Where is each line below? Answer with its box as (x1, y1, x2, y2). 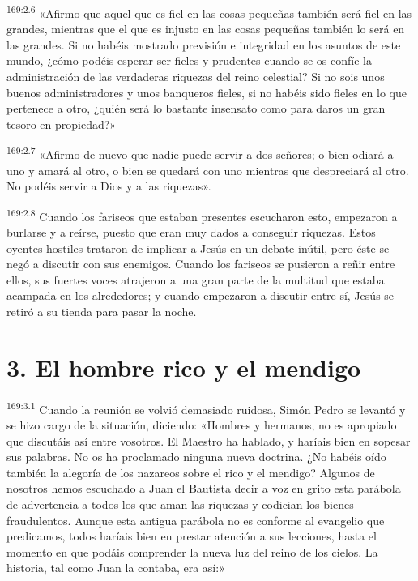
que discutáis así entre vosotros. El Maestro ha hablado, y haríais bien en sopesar (6, 432, 411, 449)
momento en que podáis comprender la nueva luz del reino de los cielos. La (6, 543, 378, 560)
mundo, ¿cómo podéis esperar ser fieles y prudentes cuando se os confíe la (6, 52, 372, 69)
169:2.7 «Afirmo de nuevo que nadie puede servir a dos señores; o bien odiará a (6, 143, 394, 163)
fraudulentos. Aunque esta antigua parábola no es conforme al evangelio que (6, 511, 385, 528)
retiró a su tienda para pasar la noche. (6, 303, 197, 320)
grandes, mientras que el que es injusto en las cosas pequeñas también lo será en (6, 20, 405, 37)
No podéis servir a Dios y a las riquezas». (6, 177, 211, 194)
